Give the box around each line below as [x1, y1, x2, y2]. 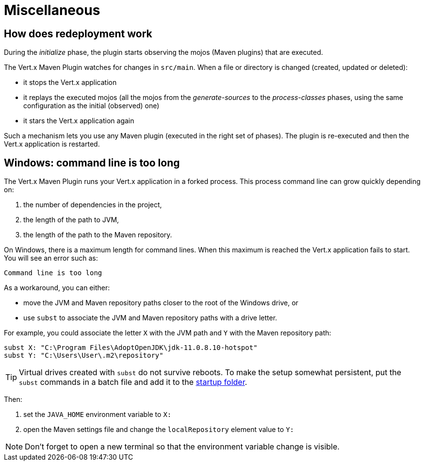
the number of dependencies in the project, [23, 200, 162, 209]
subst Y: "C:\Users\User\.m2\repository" [4, 351, 163, 360]
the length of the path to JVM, [23, 216, 119, 224]
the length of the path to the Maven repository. [23, 231, 172, 239]
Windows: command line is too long [4, 156, 180, 169]
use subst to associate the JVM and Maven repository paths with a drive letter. [23, 314, 277, 322]
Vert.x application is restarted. [4, 140, 100, 149]
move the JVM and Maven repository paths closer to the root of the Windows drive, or [23, 299, 298, 307]
